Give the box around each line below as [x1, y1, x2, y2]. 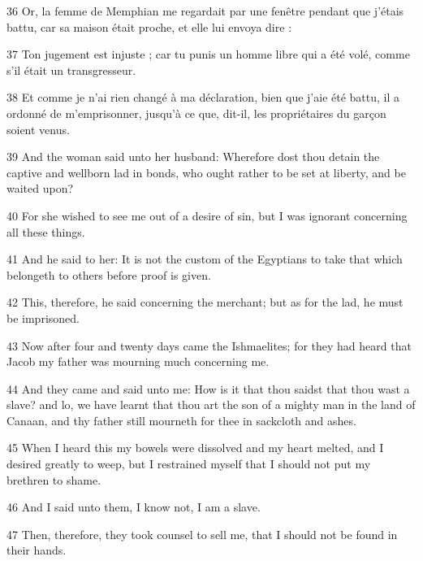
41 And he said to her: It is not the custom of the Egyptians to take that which [6, 250, 403, 267]
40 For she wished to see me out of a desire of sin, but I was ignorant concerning [6, 207, 408, 224]
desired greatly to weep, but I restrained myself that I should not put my [6, 455, 371, 472]
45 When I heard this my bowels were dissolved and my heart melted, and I [6, 439, 384, 456]
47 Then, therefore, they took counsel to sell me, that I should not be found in [6, 525, 398, 542]
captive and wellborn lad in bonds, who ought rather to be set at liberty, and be [6, 163, 406, 180]
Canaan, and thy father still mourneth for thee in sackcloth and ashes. [6, 411, 356, 428]
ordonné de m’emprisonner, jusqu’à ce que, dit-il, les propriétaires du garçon [6, 104, 386, 121]
